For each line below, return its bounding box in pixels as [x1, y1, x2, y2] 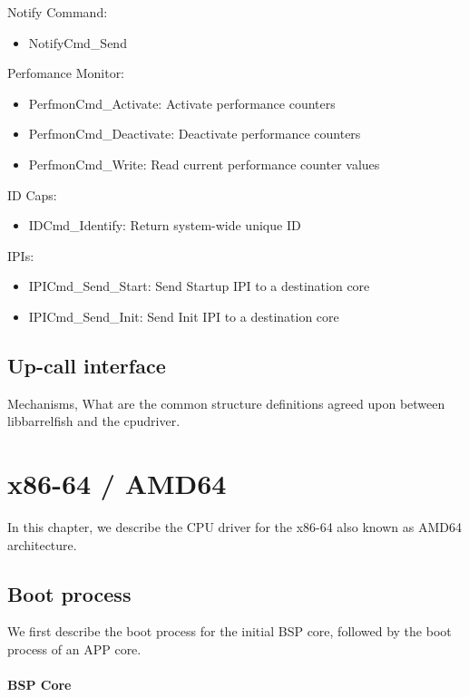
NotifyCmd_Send [28, 33, 127, 52]
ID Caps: [7, 185, 57, 204]
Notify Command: [7, 3, 108, 21]
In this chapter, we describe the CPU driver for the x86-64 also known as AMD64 [7, 518, 462, 537]
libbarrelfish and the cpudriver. [7, 411, 181, 431]
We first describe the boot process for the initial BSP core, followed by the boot [7, 622, 452, 641]
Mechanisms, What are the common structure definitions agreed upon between [7, 393, 445, 412]
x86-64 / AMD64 [7, 465, 227, 502]
